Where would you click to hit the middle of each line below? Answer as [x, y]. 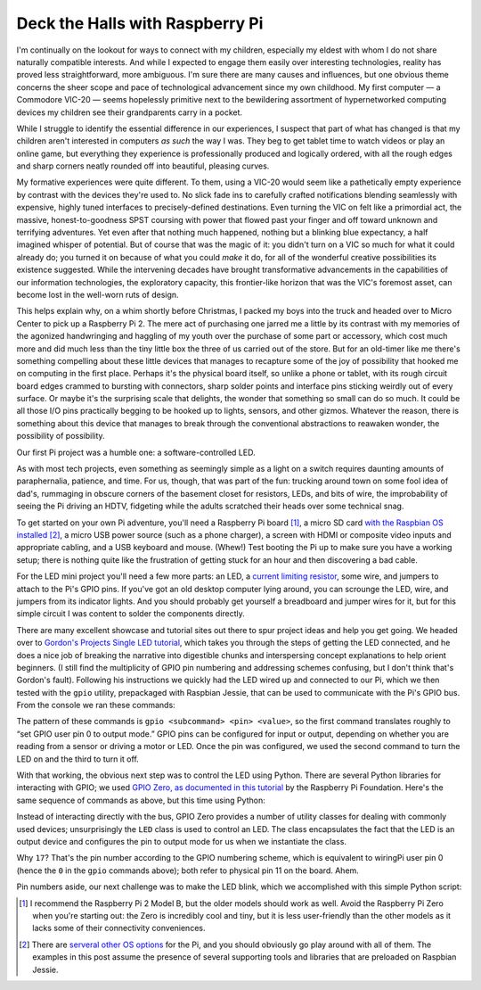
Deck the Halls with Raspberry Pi [140, 23]
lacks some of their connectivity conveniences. [119, 928]
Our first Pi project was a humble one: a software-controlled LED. [136, 452]
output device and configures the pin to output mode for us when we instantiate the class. [182, 841]
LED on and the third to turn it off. [78, 759]
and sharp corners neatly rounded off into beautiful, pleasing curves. [143, 166]
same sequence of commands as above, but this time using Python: [141, 800]
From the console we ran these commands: [96, 705]
